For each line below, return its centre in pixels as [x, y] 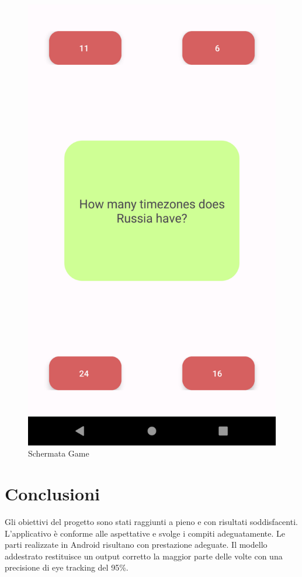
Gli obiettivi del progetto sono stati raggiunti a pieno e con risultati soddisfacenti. [151, 522]
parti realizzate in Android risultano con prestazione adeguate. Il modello [136, 545]
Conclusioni [52, 494]
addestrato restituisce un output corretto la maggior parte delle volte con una [144, 556]
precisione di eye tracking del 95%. [67, 567]
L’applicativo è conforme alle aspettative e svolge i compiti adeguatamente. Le [145, 533]
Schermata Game [59, 453]
